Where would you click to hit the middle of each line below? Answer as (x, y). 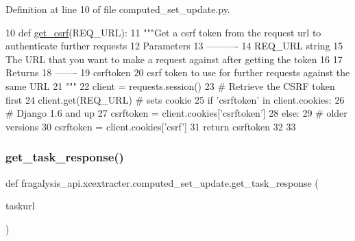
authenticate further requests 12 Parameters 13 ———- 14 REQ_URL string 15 (174, 46)
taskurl (20, 206)
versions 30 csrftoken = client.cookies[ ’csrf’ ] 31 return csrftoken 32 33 (151, 126)
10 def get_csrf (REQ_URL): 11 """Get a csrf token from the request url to (163, 32)
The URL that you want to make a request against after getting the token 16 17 (174, 59)
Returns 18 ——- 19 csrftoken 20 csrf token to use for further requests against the (178, 72)
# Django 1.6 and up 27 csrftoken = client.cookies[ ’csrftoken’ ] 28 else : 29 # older (176, 113)
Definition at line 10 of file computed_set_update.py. (118, 9)
